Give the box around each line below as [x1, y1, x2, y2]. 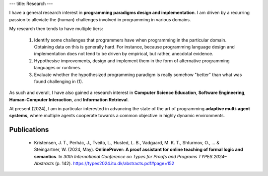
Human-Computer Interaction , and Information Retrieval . [9, 96, 129, 102]
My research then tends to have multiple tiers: [9, 26, 103, 32]
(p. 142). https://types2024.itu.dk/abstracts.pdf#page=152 [55, 161, 175, 167]
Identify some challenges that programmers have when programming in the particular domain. [34, 37, 227, 43]
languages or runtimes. [34, 65, 81, 71]
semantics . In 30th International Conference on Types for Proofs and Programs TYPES [34, 153, 213, 159]
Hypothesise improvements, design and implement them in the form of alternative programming [34, 57, 230, 64]
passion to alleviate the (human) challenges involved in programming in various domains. [9, 16, 191, 22]
